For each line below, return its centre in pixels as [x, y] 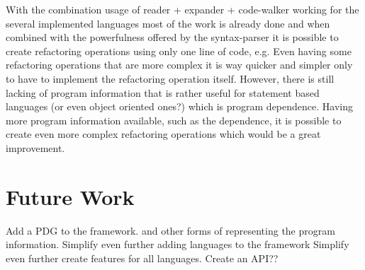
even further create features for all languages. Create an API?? [142, 258]
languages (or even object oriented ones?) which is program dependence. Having [179, 106]
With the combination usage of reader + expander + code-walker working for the [182, 9]
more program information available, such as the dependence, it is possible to [174, 120]
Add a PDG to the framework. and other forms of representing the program [170, 230]
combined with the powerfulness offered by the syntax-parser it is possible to [172, 37]
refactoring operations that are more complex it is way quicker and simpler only [179, 65]
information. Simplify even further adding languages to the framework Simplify [178, 244]
